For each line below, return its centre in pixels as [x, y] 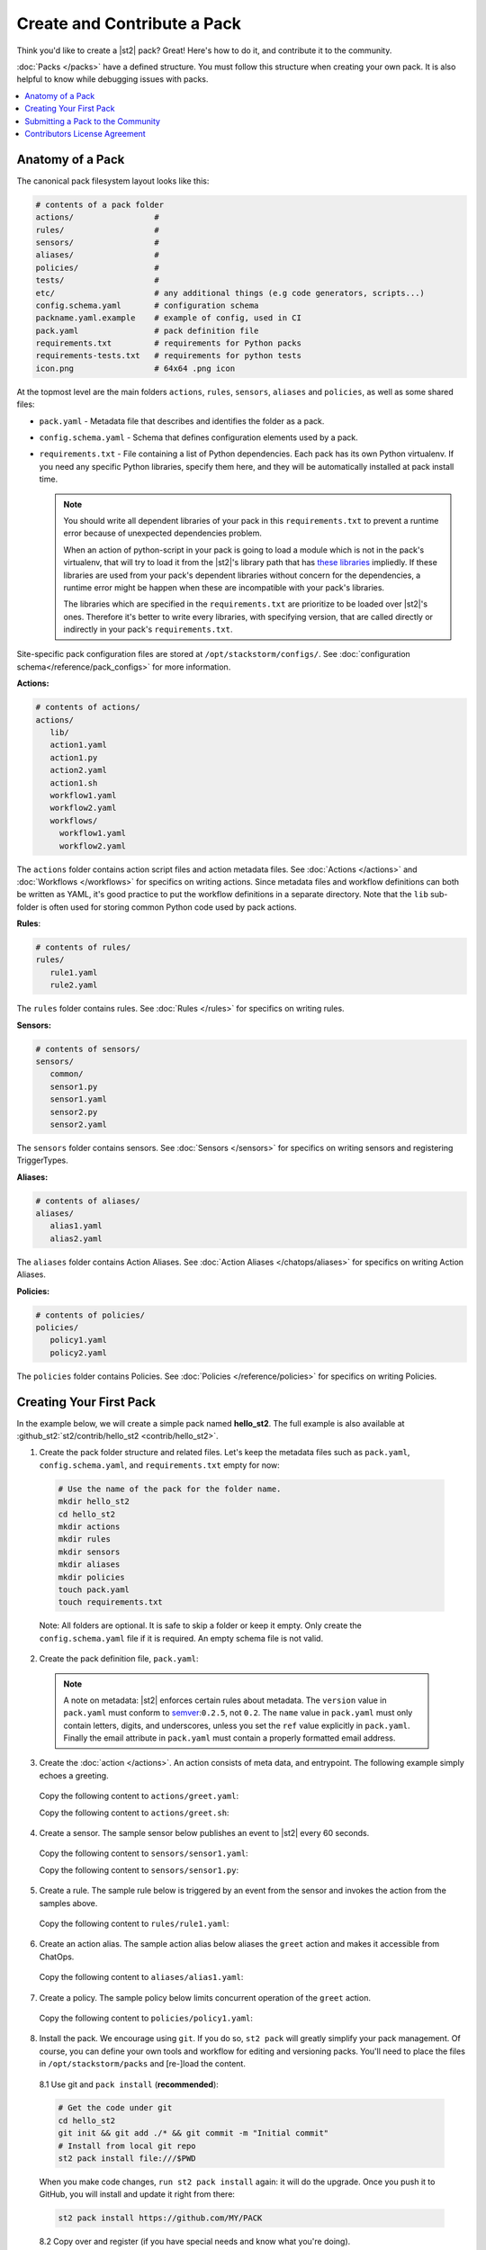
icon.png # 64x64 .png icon [135, 368]
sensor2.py [74, 1112]
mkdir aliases [89, 1565]
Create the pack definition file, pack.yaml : [119, 1659]
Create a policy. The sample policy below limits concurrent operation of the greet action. [205, 1997]
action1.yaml [79, 745]
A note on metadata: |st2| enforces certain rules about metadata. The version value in [225, 1700]
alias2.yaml [76, 1238]
